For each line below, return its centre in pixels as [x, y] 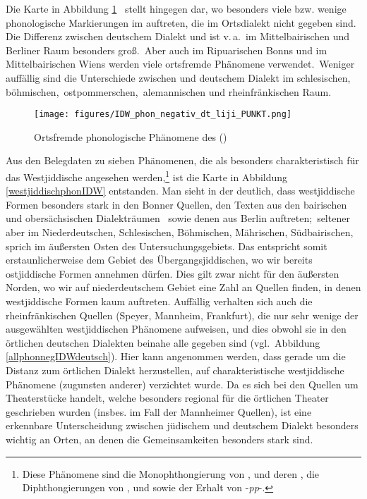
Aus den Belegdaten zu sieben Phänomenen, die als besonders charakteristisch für [182, 160]
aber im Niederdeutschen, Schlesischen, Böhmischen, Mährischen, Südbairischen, [180, 232]
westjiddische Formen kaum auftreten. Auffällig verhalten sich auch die [159, 301]
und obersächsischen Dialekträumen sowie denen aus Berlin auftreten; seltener [178, 218]
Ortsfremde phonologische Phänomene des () [131, 136]
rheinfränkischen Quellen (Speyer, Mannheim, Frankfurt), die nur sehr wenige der [182, 315]
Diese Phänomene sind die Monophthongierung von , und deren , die [171, 473]
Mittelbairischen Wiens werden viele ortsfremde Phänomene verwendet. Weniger [180, 64]
